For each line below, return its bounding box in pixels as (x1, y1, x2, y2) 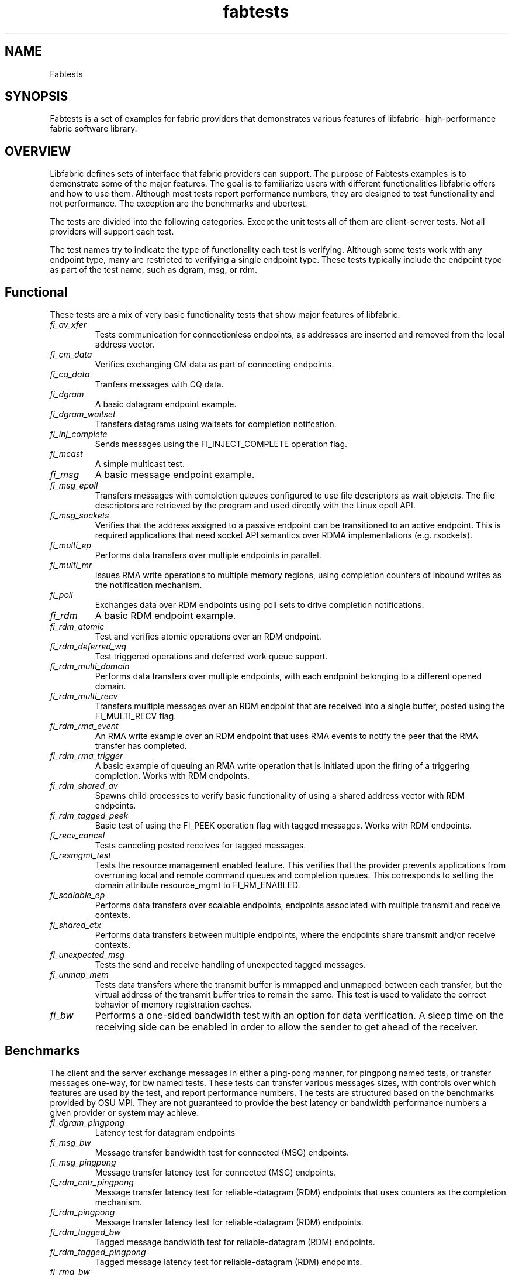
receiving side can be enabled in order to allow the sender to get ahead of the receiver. (95, 1021, 478, 1033)
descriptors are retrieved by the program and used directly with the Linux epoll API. (95, 500, 416, 511)
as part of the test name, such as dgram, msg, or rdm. (50, 264, 257, 275)
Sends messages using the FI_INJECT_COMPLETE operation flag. (95, 439, 348, 449)
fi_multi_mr (50, 560, 92, 571)
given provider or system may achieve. (50, 1107, 199, 1118)
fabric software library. (50, 123, 137, 134)
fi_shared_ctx (50, 920, 101, 930)
